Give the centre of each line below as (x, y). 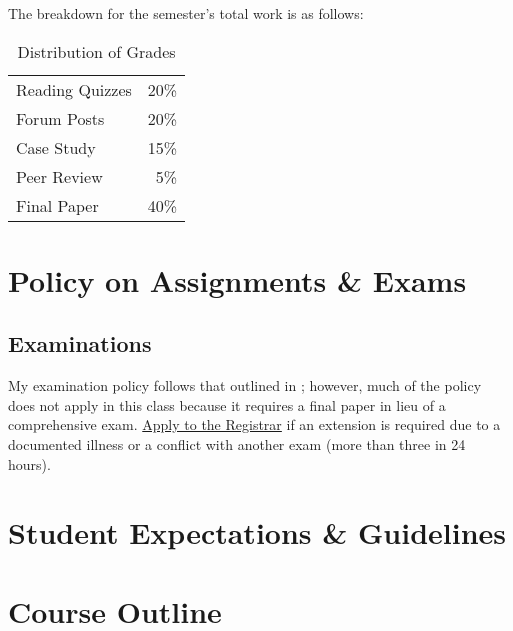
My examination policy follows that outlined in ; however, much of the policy (245, 385)
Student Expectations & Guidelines (257, 532)
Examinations (80, 343)
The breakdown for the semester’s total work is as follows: (186, 13)
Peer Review (59, 176)
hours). (29, 463)
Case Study (56, 147)
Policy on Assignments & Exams (237, 279)
